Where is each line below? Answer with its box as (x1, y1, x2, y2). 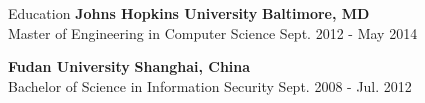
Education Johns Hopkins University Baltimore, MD (8, 3, 370, 23)
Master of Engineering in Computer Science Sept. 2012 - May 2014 (8, 22, 418, 43)
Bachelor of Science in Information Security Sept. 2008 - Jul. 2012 (8, 75, 412, 96)
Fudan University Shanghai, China (8, 56, 251, 77)
